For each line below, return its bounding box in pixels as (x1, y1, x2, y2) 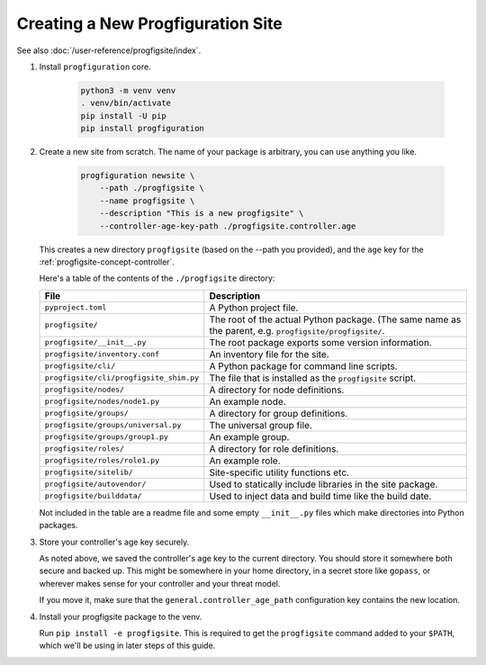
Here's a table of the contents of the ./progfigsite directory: (39, 273, 275, 283)
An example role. (209, 454, 281, 467)
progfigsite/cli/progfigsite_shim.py (44, 373, 200, 382)
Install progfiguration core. (39, 61, 152, 72)
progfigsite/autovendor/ (44, 480, 147, 490)
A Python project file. (209, 301, 299, 314)
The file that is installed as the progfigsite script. (209, 372, 417, 384)
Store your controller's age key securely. (39, 536, 190, 547)
